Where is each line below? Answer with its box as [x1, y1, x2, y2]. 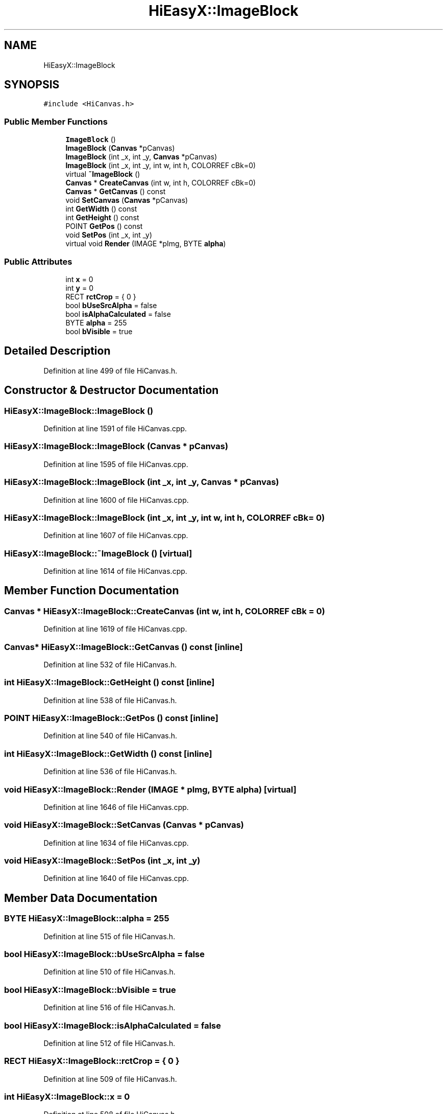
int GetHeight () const [65, 213, 139, 222]
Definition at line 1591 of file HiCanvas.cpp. [43, 424, 187, 433]
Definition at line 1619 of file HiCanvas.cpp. [43, 624, 187, 634]
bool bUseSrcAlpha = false [65, 300, 157, 310]
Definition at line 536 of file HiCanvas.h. [43, 767, 177, 776]
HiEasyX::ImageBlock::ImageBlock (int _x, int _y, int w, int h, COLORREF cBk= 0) [4, 512, 325, 523]
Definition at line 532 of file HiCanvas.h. [43, 660, 177, 669]
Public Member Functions [4, 116, 108, 127]
